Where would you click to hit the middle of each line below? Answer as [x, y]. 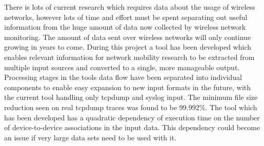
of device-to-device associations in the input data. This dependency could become [132, 127]
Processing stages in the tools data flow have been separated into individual [123, 77]
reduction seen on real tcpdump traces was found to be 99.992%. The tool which [131, 107]
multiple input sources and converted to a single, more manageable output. [122, 67]
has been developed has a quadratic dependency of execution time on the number [132, 117]
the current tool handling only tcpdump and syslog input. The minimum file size [131, 97]
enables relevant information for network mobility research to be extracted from [129, 57]
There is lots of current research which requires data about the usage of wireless [130, 7]
